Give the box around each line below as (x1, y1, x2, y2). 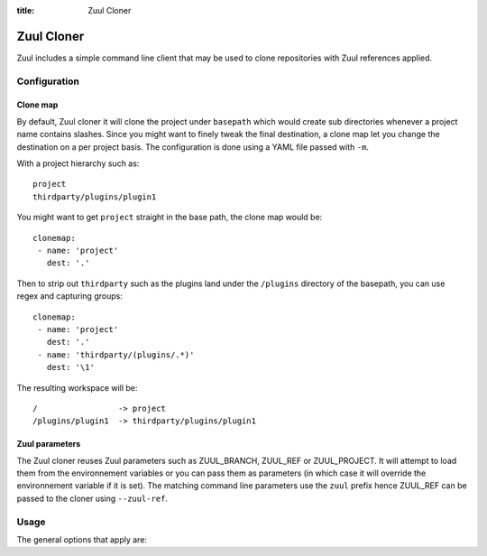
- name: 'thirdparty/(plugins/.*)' (37, 349, 195, 360)
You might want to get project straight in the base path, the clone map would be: (16, 212, 323, 223)
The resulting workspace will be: (16, 382, 138, 393)
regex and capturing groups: (16, 291, 124, 301)
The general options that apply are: (16, 533, 148, 545)
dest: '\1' (46, 362, 95, 373)
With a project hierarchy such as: (16, 158, 140, 169)
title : (16, 5, 35, 15)
